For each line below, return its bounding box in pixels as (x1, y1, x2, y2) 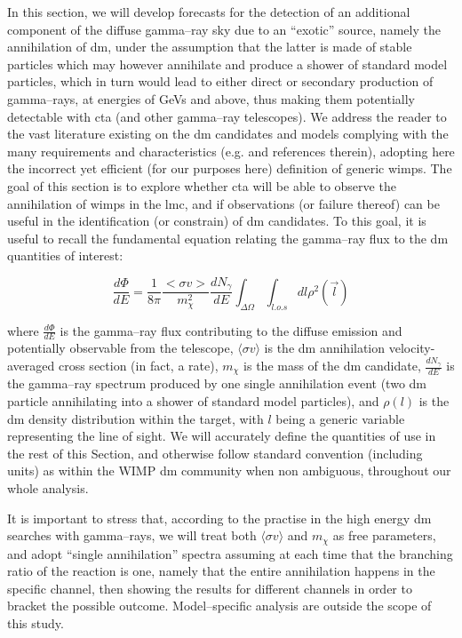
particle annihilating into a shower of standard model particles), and (7, 392, 379, 411)
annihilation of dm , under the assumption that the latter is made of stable (7, 37, 412, 56)
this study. (7, 614, 64, 633)
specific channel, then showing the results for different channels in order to (7, 578, 412, 597)
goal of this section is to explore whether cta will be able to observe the (7, 176, 396, 195)
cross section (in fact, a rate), (58, 356, 219, 375)
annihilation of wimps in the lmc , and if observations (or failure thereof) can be (7, 194, 440, 212)
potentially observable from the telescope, (7, 339, 234, 357)
